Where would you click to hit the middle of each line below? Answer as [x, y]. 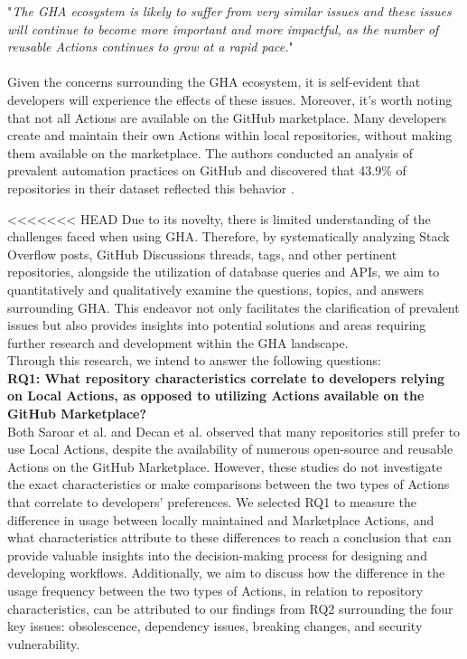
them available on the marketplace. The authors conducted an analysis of [210, 152]
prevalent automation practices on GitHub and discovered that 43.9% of [207, 170]
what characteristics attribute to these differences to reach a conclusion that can [229, 537]
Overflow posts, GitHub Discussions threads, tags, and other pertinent [202, 254]
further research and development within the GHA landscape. [178, 342]
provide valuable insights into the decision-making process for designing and [217, 555]
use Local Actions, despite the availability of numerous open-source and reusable [230, 449]
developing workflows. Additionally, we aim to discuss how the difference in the [226, 573]
